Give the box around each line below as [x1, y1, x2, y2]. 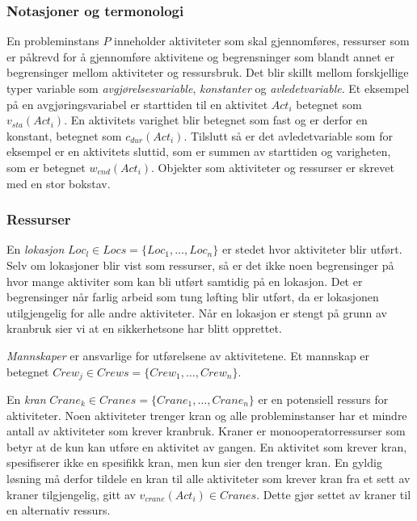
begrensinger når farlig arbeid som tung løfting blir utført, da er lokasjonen [6, 288, 379, 305]
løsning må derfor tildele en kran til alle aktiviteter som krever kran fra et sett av [6, 469, 411, 486]
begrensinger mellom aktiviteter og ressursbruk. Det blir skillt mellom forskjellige [6, 64, 409, 81]
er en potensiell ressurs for [258, 390, 389, 407]
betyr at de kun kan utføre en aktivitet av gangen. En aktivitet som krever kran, [6, 438, 407, 455]
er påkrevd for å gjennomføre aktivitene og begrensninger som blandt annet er [6, 48, 394, 65]
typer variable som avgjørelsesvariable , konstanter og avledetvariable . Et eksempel [6, 80, 410, 96]
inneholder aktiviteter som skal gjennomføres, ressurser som [114, 32, 410, 49]
